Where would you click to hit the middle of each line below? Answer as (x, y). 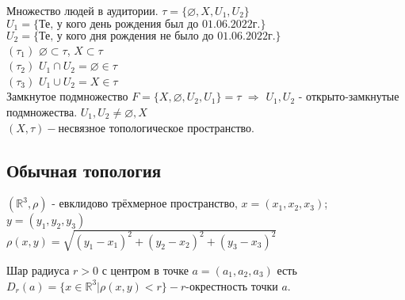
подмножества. (42, 111)
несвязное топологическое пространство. (156, 127)
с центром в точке (145, 270)
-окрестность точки (232, 285)
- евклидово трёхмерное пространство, (145, 203)
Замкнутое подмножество (67, 96)
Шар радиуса (38, 270)
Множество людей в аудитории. (82, 10)
